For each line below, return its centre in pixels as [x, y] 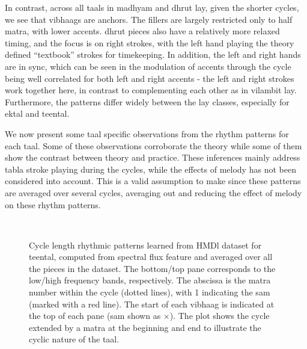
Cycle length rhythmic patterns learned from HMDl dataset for [145, 245]
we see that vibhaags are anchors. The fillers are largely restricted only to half [149, 19]
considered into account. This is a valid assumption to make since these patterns [153, 181]
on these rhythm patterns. [53, 204]
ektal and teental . [37, 113]
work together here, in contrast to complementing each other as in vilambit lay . [151, 90]
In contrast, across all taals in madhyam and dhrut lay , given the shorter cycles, [152, 7]
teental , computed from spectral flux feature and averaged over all [151, 257]
